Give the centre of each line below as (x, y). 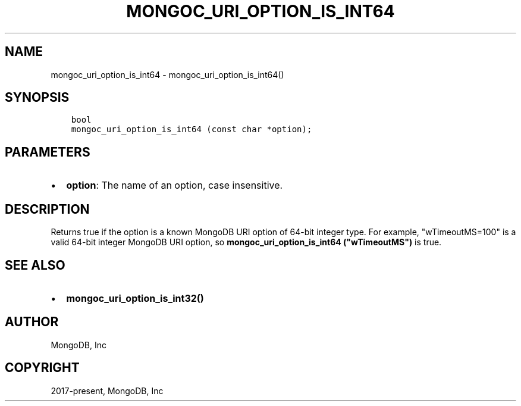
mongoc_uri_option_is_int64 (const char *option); (192, 129)
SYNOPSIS (37, 98)
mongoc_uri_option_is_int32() (135, 298)
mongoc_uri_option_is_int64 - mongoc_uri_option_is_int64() (167, 74)
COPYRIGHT (42, 368)
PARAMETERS (48, 152)
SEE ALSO (35, 265)
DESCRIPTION (47, 209)
